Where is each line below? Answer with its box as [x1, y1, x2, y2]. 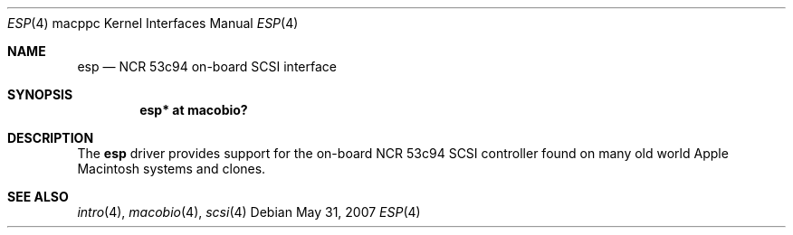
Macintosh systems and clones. [77, 161, 266, 176]
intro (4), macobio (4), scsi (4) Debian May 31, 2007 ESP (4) [77, 204, 421, 220]
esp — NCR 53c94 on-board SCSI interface [77, 59, 337, 74]
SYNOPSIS [7, 87, 73, 102]
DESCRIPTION [7, 130, 94, 146]
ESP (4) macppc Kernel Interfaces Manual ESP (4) [7, 15, 299, 31]
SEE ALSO [7, 189, 69, 204]
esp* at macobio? [139, 102, 248, 117]
